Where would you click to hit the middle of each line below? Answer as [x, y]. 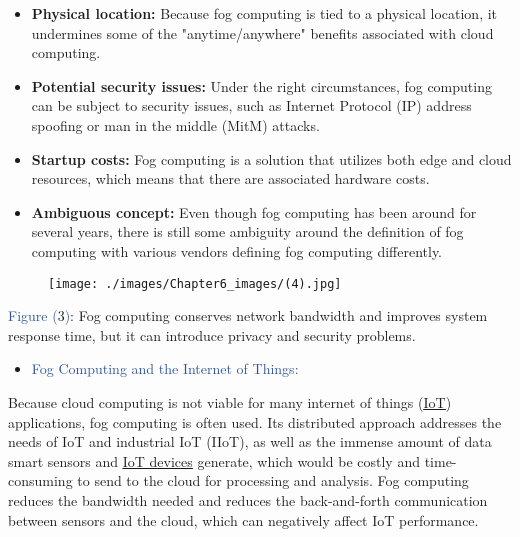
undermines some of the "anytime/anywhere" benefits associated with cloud [262, 32]
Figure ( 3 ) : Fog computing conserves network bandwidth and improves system [248, 315]
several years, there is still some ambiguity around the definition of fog [247, 231]
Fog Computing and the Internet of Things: [165, 368]
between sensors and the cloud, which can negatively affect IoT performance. [243, 519]
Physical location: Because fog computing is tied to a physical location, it [264, 13]
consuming [40, 480]
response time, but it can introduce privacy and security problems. [212, 334]
